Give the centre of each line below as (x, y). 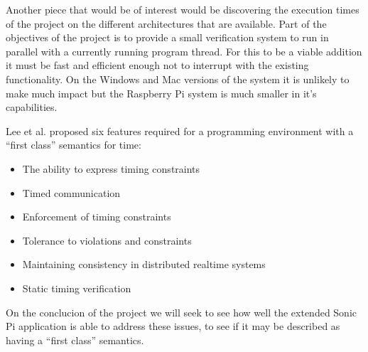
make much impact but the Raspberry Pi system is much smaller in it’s (161, 93)
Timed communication (71, 192)
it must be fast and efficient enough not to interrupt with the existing (157, 65)
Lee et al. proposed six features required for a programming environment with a (180, 130)
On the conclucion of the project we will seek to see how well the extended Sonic (182, 312)
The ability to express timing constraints (111, 168)
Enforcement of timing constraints (97, 217)
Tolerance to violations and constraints (107, 240)
